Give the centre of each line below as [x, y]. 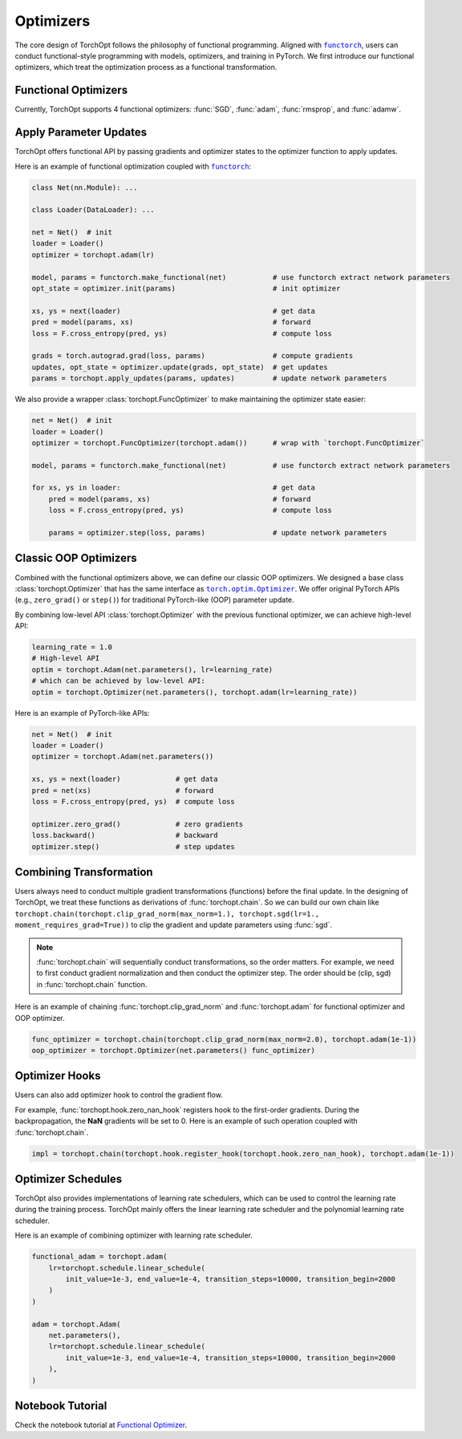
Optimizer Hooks [58, 1076]
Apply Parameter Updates [81, 132]
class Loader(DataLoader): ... [93, 210]
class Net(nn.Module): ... [85, 187]
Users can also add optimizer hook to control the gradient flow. [119, 1095]
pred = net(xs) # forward [123, 790]
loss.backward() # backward [125, 835]
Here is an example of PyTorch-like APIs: [82, 713]
